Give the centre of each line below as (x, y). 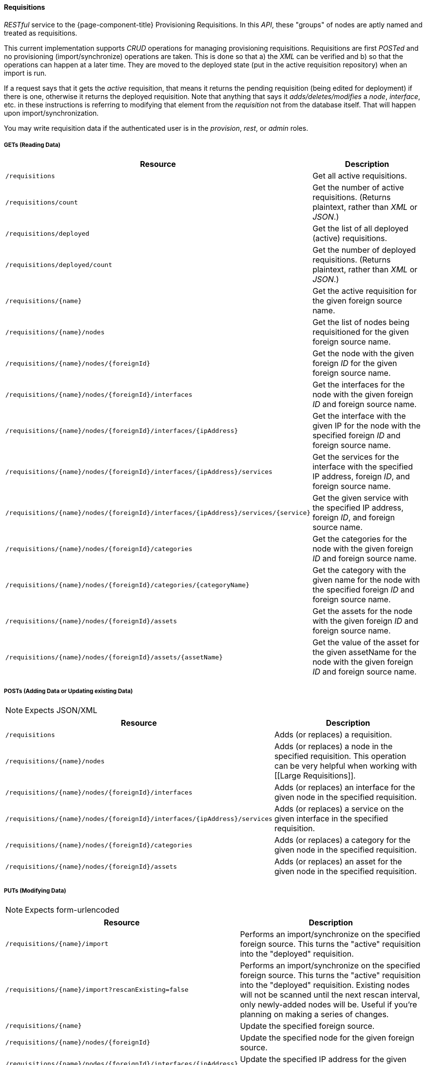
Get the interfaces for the (359, 385)
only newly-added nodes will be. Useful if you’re (329, 1004)
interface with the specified (363, 467)
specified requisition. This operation (340, 756)
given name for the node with (366, 580)
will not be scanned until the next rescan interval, (330, 994)
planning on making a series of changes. (314, 1014)
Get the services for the (356, 457)
